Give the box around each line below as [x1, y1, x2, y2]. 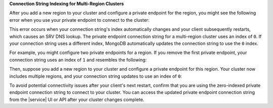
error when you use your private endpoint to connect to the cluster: [9, 17, 150, 23]
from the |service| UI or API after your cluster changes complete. [9, 96, 145, 102]
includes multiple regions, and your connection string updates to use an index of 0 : [9, 73, 182, 79]
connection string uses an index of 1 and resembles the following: [9, 57, 147, 63]
